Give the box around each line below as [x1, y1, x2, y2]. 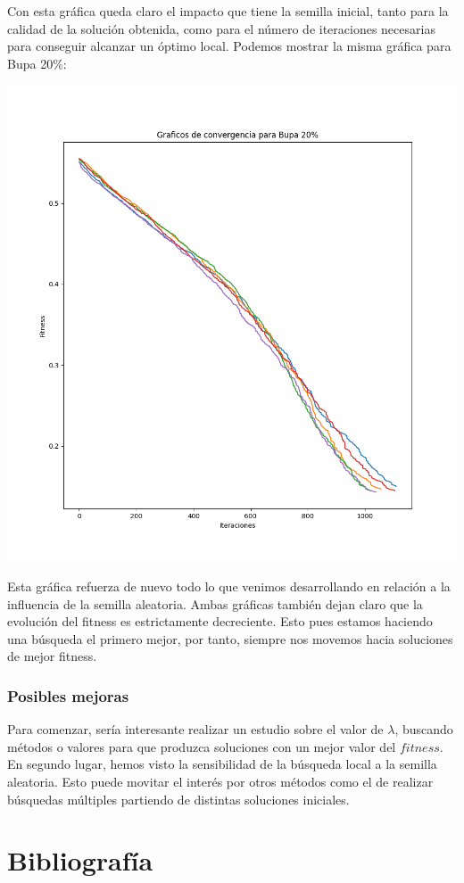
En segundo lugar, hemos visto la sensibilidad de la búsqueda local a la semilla [7, 755, 437, 773]
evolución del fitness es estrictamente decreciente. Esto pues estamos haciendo [7, 612, 433, 631]
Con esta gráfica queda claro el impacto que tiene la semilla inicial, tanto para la [7, 2, 449, 20]
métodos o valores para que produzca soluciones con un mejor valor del [7, 737, 396, 755]
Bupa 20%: [7, 54, 67, 72]
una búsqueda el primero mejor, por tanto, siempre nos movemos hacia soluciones [7, 629, 453, 648]
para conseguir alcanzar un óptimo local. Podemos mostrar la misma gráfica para [7, 37, 452, 55]
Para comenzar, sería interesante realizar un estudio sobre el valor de [7, 720, 384, 739]
